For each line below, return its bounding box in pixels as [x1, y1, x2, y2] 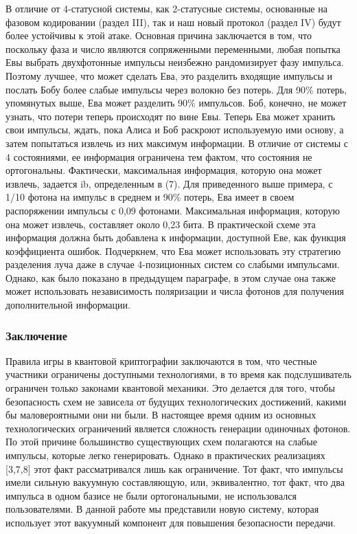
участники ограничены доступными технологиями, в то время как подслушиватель [5, 367, 352, 381]
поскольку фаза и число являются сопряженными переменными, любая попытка [5, 41, 341, 56]
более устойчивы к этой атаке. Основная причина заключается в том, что [5, 28, 312, 43]
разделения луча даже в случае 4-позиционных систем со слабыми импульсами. [5, 257, 340, 271]
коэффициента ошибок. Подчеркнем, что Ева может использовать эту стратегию [5, 243, 341, 258]
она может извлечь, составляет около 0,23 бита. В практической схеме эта [5, 216, 316, 231]
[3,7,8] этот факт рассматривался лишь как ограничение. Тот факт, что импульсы [5, 461, 343, 476]
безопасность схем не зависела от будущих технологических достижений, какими [5, 394, 347, 408]
